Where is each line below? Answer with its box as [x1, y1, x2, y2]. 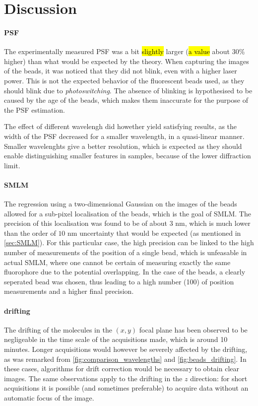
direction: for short [190, 373, 248, 383]
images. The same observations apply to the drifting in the [4, 373, 183, 383]
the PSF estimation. [4, 104, 65, 115]
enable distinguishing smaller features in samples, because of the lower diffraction [4, 150, 251, 161]
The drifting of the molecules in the [4, 324, 112, 335]
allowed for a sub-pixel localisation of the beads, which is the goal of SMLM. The [4, 208, 251, 218]
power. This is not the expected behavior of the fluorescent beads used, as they [4, 75, 245, 85]
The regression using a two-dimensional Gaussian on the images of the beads [4, 199, 237, 209]
